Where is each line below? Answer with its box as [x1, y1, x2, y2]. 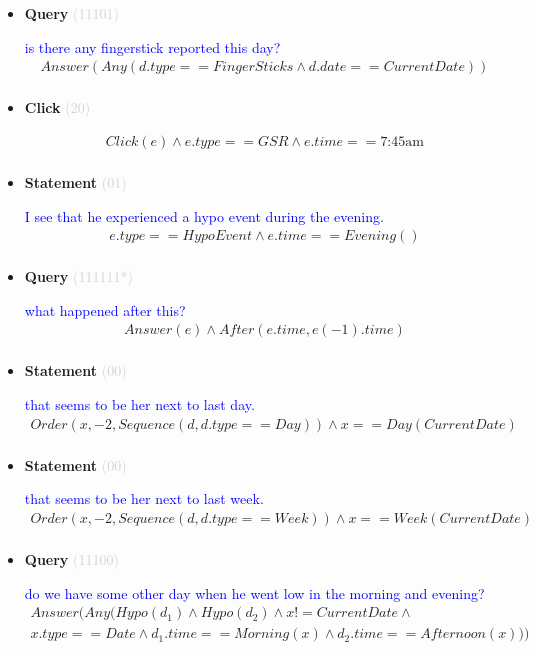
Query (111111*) [24, 266, 133, 287]
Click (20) [24, 97, 91, 118]
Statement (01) [24, 171, 127, 192]
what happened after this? [24, 299, 186, 320]
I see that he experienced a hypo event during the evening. [24, 205, 384, 226]
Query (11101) [24, 3, 119, 23]
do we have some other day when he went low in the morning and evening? [24, 582, 485, 603]
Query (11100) [24, 548, 119, 569]
